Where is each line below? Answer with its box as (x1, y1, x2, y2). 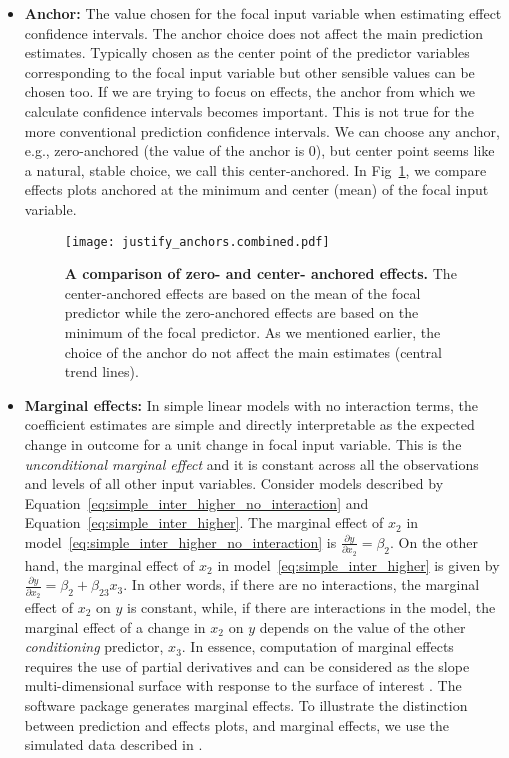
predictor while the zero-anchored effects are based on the (64, 302, 419, 323)
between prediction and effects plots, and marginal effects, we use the (24, 714, 450, 735)
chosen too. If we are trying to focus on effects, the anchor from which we (24, 81, 476, 102)
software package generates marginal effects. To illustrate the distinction (24, 694, 468, 715)
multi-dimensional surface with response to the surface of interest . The (24, 675, 462, 696)
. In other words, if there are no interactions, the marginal (123, 574, 480, 595)
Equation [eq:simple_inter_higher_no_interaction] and (24, 492, 369, 513)
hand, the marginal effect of (24, 554, 195, 575)
